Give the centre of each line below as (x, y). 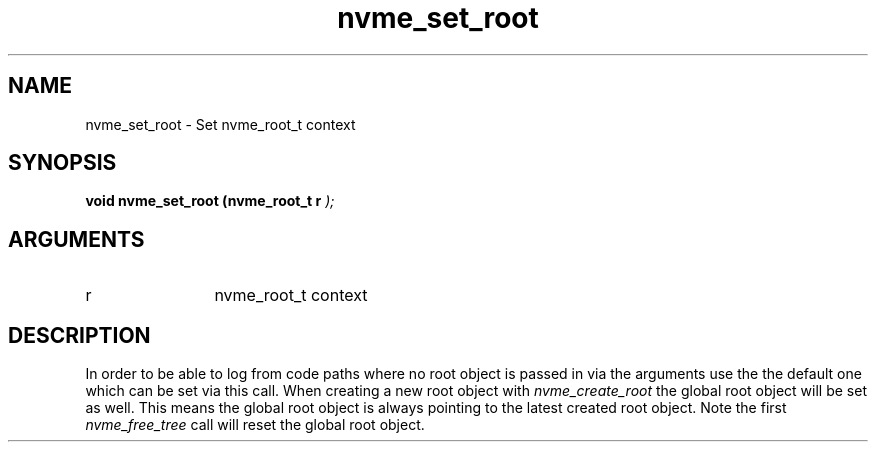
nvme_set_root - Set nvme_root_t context (220, 124)
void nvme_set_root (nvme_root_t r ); (210, 201)
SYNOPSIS (62, 163)
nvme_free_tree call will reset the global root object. (255, 425)
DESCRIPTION (79, 335)
